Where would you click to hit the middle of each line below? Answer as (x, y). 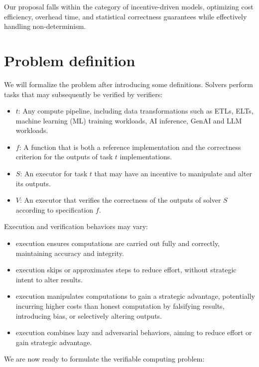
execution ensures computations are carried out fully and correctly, (118, 243)
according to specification (55, 209)
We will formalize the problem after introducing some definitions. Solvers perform (129, 84)
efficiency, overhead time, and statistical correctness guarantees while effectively (126, 16)
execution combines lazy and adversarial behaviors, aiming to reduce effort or (134, 332)
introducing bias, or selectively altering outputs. (89, 315)
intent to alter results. (49, 279)
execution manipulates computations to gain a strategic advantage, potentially (135, 296)
